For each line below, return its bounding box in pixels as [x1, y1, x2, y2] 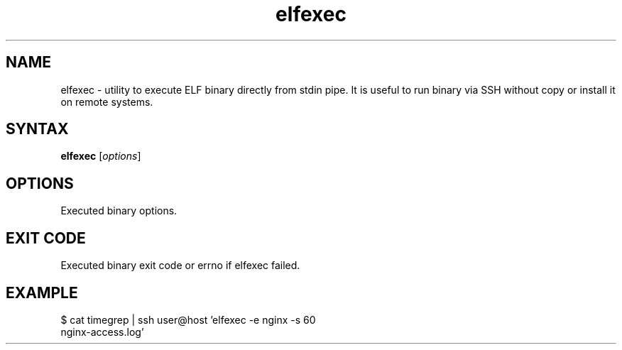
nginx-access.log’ [60, 325, 144, 338]
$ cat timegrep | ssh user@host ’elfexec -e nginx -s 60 [60, 313, 316, 326]
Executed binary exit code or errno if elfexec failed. [60, 259, 300, 272]
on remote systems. [60, 95, 153, 108]
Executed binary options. [60, 204, 178, 217]
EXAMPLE [6, 283, 78, 302]
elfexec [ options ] [60, 150, 141, 163]
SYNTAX [6, 120, 69, 138]
